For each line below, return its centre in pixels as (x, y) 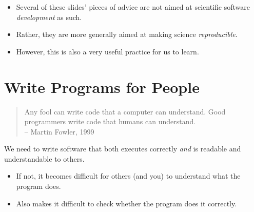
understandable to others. (44, 158)
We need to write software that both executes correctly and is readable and (123, 149)
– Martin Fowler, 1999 (59, 131)
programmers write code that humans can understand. (110, 121)
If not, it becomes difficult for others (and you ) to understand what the (128, 176)
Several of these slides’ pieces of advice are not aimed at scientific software (133, 7)
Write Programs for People (102, 86)
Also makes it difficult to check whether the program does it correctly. (126, 203)
